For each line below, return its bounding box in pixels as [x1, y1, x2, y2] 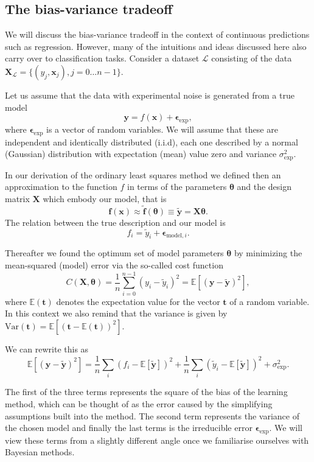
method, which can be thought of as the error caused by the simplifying [5, 397, 273, 410]
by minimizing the [234, 247, 302, 259]
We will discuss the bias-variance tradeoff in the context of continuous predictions [5, 28, 310, 41]
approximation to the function [5, 180, 117, 193]
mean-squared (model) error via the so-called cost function [5, 259, 223, 271]
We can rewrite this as [5, 342, 89, 355]
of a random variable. [229, 295, 310, 307]
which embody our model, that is [43, 192, 167, 205]
